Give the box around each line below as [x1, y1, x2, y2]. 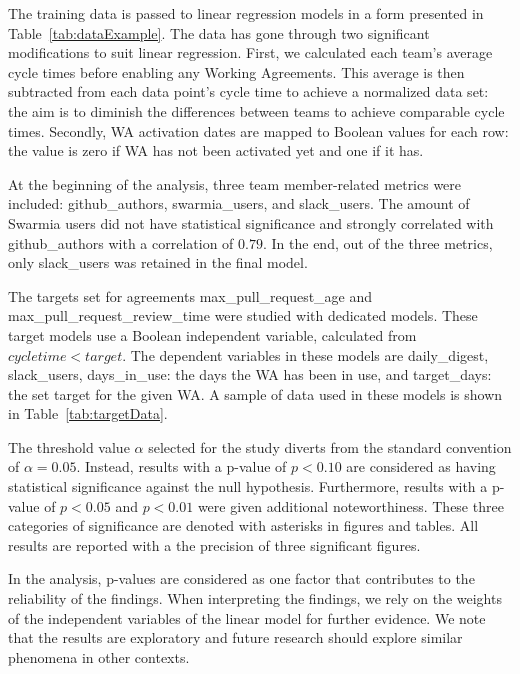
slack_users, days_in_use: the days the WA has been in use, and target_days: [8, 364, 492, 385]
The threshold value [8, 436, 130, 457]
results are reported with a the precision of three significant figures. [8, 534, 421, 555]
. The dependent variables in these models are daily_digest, [122, 344, 489, 365]
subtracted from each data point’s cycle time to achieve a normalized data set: [8, 81, 489, 102]
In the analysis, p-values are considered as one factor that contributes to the [8, 568, 475, 589]
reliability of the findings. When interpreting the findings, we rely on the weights [8, 588, 502, 609]
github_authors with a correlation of [8, 232, 234, 253]
